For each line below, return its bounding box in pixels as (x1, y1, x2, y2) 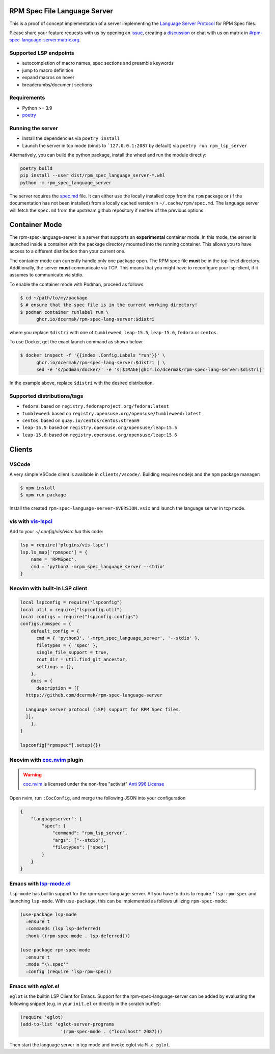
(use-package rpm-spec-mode (20, 947, 90, 953)
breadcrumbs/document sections (22, 82, 93, 88)
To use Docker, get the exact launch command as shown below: (9, 339, 144, 345)
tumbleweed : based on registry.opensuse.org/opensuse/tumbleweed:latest (22, 410, 202, 416)
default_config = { (31, 628, 80, 634)
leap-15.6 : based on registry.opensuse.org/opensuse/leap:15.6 (22, 432, 178, 438)
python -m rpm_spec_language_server (20, 180, 112, 186)
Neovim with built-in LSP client (9, 585, 88, 592)
